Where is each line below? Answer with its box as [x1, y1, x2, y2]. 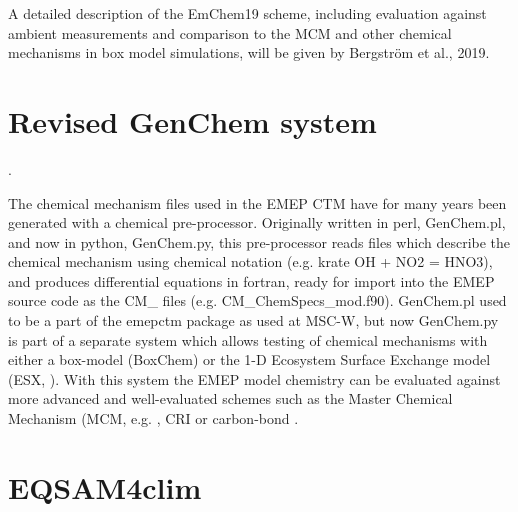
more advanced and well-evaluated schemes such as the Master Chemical [8, 388, 453, 409]
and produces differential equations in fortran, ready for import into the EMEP [8, 270, 495, 291]
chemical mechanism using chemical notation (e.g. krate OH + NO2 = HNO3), [8, 251, 493, 272]
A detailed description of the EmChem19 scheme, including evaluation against [8, 3, 487, 23]
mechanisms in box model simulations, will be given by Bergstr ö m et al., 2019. [8, 42, 490, 63]
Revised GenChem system [8, 100, 377, 141]
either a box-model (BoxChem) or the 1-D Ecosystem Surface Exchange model [8, 349, 491, 370]
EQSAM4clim [8, 466, 202, 507]
